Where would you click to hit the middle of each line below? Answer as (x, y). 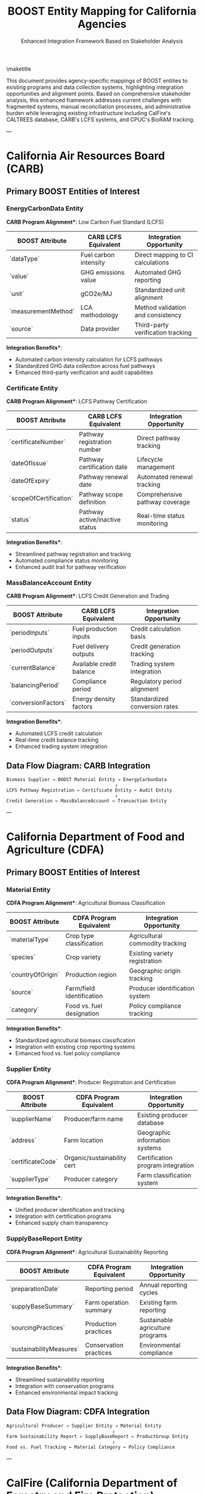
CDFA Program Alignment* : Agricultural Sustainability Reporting (87, 1252)
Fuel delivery (91, 646)
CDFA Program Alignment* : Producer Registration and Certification (91, 1082)
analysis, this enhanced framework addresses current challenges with (94, 100)
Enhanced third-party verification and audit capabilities (84, 372)
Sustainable (156, 1320)
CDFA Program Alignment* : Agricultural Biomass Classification (86, 903)
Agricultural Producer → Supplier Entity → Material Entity (84, 1426)
